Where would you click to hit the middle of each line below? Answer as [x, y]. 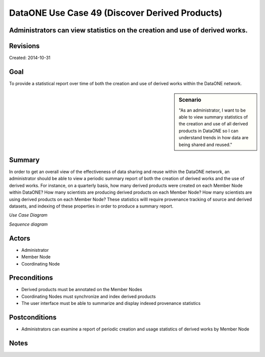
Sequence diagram [28, 224]
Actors [20, 238]
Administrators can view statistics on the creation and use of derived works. [128, 30]
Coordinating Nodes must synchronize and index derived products [89, 296]
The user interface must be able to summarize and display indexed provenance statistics [111, 303]
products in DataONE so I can [209, 131]
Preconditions [31, 278]
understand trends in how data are [214, 138]
